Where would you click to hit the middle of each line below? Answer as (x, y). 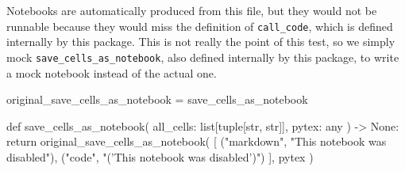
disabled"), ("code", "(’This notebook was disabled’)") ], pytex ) (160, 156)
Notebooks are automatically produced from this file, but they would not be (192, 10)
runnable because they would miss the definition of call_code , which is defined (200, 26)
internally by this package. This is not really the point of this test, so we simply (201, 42)
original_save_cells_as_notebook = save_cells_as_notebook (157, 99)
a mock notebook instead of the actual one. (112, 72)
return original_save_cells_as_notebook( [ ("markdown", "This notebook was (197, 141)
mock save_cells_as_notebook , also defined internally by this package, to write (203, 57)
